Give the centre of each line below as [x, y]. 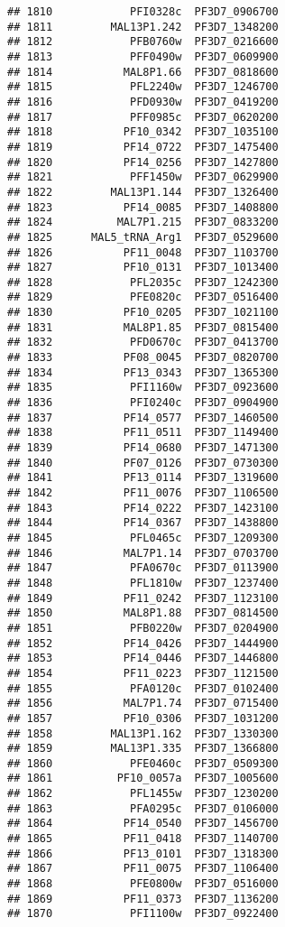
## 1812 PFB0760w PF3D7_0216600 [143, 42]
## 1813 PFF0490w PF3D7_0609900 [143, 56]
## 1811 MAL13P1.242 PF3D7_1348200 [143, 27]
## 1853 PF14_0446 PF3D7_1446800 [143, 658]
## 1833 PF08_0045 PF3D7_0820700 [143, 358]
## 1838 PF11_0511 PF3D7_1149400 [143, 433]
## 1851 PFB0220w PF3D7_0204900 [143, 628]
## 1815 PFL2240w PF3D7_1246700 [143, 87]
